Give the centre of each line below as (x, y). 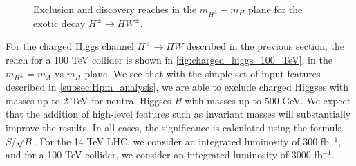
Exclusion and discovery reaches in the (115, 9)
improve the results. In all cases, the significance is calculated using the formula (174, 128)
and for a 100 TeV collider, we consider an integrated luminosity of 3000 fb (164, 155)
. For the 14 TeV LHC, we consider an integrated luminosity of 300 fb (181, 141)
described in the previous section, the (265, 46)
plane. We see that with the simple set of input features (203, 73)
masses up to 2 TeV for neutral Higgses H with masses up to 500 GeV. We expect (178, 100)
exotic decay (59, 22)
